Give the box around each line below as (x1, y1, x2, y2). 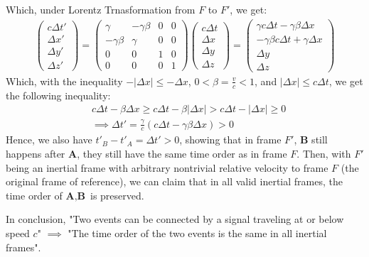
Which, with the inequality (6, 73, 123, 88)
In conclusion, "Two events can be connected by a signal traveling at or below (6, 212, 344, 226)
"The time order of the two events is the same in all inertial (68, 226, 327, 240)
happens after (6, 146, 65, 161)
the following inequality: (6, 87, 111, 102)
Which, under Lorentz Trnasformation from (6, 2, 196, 16)
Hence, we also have (6, 132, 92, 147)
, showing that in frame (179, 132, 282, 147)
